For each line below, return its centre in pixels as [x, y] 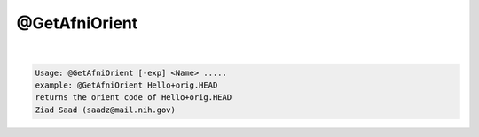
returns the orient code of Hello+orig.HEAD [133, 98]
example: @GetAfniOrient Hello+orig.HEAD [126, 85]
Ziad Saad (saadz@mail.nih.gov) [106, 110]
